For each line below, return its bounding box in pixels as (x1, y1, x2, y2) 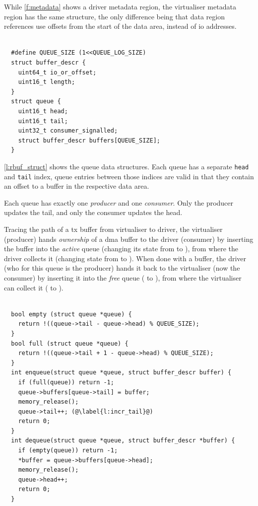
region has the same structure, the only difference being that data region (4, 11, 225, 21)
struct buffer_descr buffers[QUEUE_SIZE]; (18, 137, 160, 144)
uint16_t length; (18, 78, 75, 86)
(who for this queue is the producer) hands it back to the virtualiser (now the (4, 263, 240, 273)
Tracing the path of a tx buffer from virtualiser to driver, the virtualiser (4, 224, 223, 234)
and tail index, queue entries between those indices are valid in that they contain (4, 171, 254, 181)
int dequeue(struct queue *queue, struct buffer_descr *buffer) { (11, 437, 235, 444)
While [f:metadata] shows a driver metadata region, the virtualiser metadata (4, 1, 236, 11)
